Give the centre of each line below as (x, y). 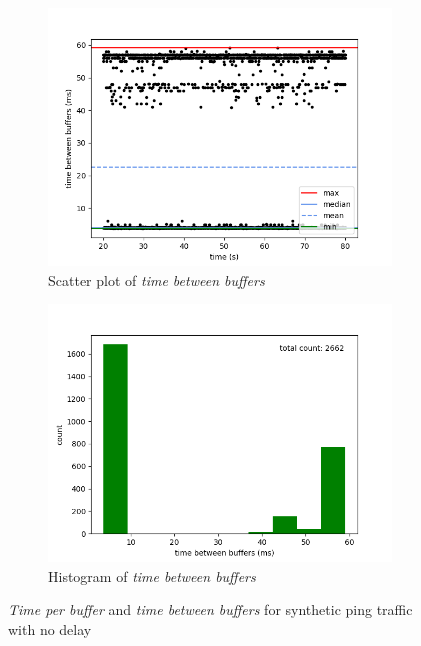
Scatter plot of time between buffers (156, 279)
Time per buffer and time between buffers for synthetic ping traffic (210, 609)
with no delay (50, 628)
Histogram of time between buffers (152, 575)
